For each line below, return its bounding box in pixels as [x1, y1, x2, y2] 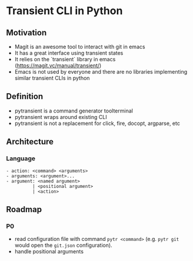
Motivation [6, 28, 47, 38]
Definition [6, 91, 43, 101]
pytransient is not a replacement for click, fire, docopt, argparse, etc [14, 120, 181, 127]
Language [6, 154, 36, 163]
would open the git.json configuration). [14, 242, 113, 249]
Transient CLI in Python [6, 4, 123, 18]
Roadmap [6, 204, 42, 214]
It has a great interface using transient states [14, 49, 124, 57]
